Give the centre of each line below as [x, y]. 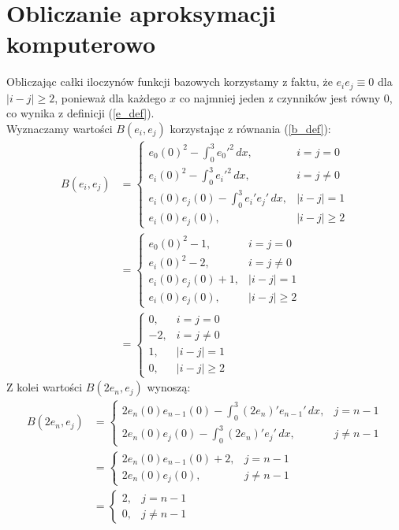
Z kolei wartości [45, 387]
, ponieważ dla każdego [110, 97]
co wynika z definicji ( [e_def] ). [80, 113]
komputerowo [81, 44]
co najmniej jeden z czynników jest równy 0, [286, 97]
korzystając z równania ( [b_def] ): [250, 128]
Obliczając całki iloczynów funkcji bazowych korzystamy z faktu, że [170, 82]
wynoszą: [169, 387]
